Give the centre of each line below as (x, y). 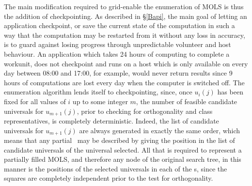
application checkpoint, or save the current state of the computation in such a (119, 25)
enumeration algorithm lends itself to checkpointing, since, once (98, 92)
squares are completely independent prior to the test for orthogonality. (109, 178)
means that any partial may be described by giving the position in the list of (119, 140)
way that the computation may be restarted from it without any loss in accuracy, (125, 35)
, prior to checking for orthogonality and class (145, 111)
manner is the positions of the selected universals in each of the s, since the (116, 168)
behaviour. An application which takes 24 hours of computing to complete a (117, 54)
